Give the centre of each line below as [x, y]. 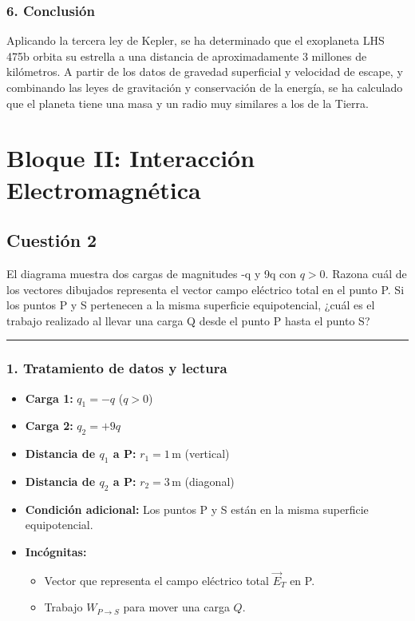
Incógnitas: [56, 551]
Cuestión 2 [52, 240]
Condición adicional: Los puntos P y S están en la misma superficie [197, 509]
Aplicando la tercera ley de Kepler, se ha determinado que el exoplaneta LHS [196, 40]
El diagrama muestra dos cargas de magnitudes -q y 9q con [152, 273]
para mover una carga [176, 607]
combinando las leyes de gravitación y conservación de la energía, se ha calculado [205, 87]
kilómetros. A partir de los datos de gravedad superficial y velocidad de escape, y [205, 72]
